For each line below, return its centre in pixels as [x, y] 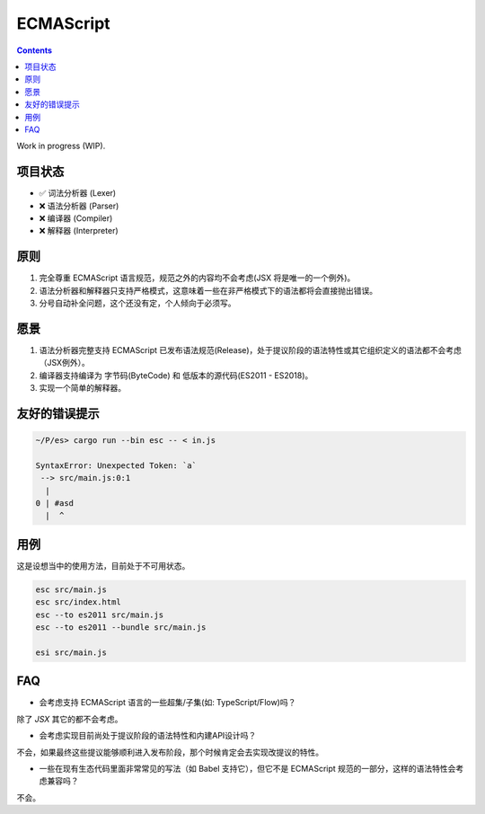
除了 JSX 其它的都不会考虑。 [70, 719]
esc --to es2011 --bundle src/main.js [121, 628]
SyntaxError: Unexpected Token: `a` [116, 465]
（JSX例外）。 [64, 363]
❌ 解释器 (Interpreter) [79, 231]
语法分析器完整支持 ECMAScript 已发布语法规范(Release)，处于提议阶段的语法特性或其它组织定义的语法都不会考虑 [251, 349]
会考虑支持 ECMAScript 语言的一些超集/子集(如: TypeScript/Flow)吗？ [168, 703]
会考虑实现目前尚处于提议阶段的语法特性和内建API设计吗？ [148, 736]
